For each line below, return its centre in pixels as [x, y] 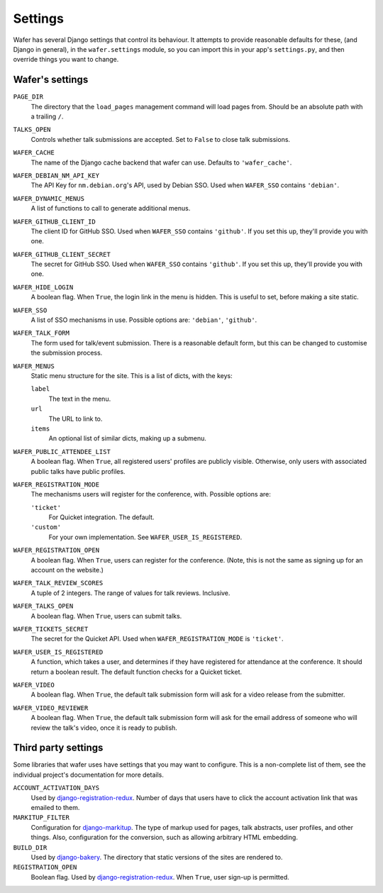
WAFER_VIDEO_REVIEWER [51, 708]
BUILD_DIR [30, 847]
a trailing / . [47, 116]
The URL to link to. [76, 418]
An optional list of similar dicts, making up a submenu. [128, 438]
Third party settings [58, 748]
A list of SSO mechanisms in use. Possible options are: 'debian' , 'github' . [144, 320]
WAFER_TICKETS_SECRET [51, 629]
